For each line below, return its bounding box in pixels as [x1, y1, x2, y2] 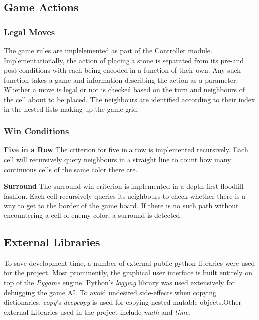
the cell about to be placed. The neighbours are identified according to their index [4, 94, 255, 104]
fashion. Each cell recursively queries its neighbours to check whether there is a [4, 190, 246, 201]
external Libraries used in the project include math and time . [4, 306, 190, 317]
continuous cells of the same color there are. [4, 164, 138, 174]
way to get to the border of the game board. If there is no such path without [4, 200, 239, 211]
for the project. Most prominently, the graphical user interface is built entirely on [4, 267, 252, 278]
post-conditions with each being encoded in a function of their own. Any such [4, 65, 241, 75]
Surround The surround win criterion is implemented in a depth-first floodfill [4, 181, 244, 191]
